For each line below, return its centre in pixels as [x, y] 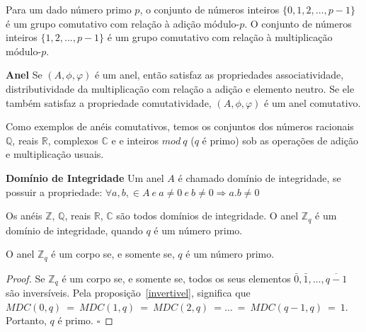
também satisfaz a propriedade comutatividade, [109, 102]
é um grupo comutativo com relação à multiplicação [220, 37]
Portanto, [26, 320]
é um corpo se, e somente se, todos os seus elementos [176, 278]
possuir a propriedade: [54, 191]
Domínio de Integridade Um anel [85, 177]
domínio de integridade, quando [74, 230]
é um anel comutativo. [313, 102]
